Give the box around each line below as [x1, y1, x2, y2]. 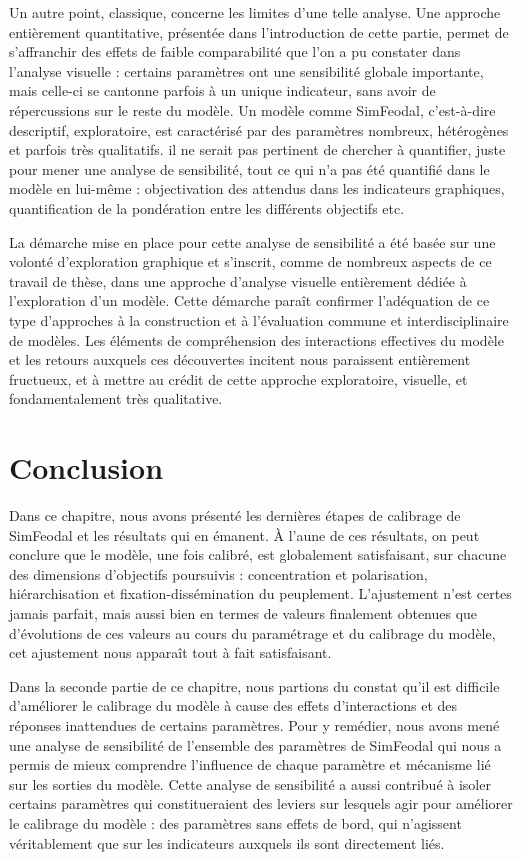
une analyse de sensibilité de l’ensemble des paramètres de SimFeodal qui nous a [9, 734, 502, 755]
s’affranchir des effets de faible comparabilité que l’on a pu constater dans [9, 41, 461, 62]
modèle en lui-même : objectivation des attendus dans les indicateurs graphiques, [9, 178, 505, 199]
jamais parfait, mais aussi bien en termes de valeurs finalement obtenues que [9, 602, 478, 623]
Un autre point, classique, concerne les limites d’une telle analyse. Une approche [9, 2, 501, 22]
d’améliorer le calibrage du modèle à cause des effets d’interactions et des [9, 695, 458, 716]
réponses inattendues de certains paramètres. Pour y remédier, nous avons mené [9, 714, 500, 735]
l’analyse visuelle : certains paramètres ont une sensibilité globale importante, [9, 60, 484, 81]
